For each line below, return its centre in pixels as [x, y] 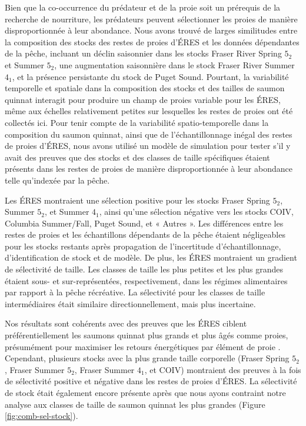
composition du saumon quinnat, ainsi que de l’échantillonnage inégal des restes [149, 134]
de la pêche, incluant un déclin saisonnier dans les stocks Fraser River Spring [143, 53]
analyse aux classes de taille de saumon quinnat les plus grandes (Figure [135, 404]
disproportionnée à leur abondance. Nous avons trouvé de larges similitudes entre [151, 30]
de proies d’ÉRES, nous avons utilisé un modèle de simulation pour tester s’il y [148, 146]
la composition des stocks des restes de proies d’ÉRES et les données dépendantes [152, 41]
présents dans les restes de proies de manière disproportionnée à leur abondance [149, 169]
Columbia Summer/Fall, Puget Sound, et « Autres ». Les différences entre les [144, 223]
